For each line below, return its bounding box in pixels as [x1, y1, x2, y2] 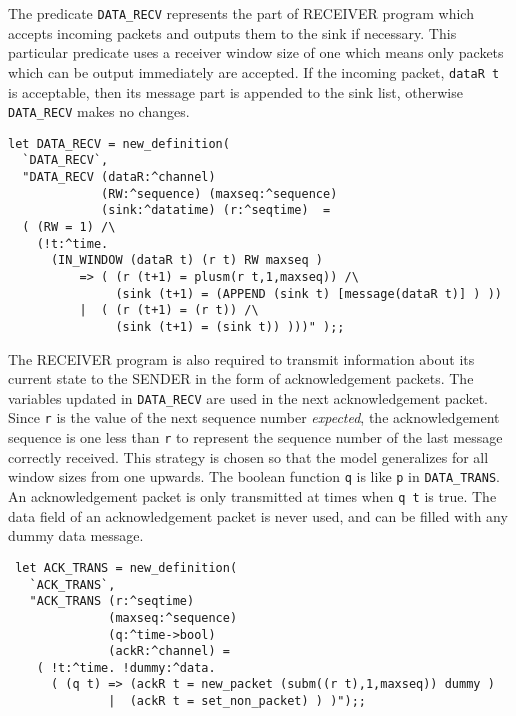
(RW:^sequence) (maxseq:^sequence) [101, 186, 338, 201]
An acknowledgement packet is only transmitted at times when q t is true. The [8, 486, 497, 507]
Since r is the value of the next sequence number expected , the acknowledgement [8, 407, 500, 428]
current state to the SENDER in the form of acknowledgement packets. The [8, 368, 474, 389]
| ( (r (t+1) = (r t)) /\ [79, 303, 259, 318]
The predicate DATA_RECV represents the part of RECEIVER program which [8, 3, 474, 23]
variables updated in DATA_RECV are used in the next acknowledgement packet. [8, 387, 488, 408]
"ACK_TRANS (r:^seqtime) [29, 594, 195, 609]
